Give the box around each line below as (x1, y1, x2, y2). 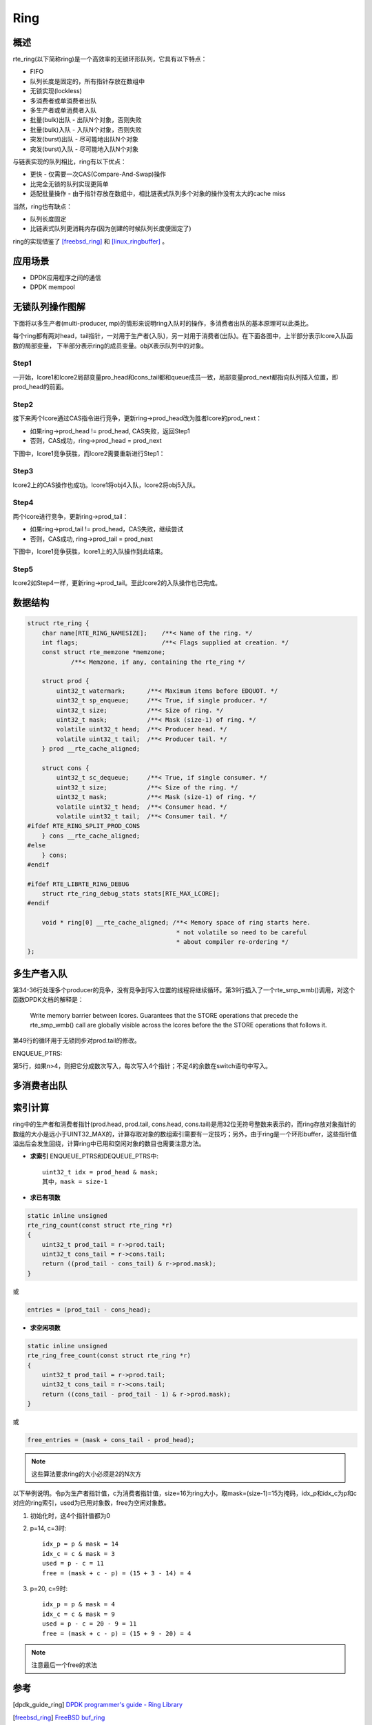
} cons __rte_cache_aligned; (41, 831, 141, 840)
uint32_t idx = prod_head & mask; (42, 1168, 158, 1176)
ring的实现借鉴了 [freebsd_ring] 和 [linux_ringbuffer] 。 (12, 237, 169, 245)
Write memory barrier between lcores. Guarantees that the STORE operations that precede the (30, 1011, 298, 1019)
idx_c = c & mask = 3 (42, 1550, 115, 1557)
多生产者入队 (12, 967, 68, 979)
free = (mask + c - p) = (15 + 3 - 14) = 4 (42, 1569, 192, 1577)
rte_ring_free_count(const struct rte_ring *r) (27, 1352, 191, 1359)
